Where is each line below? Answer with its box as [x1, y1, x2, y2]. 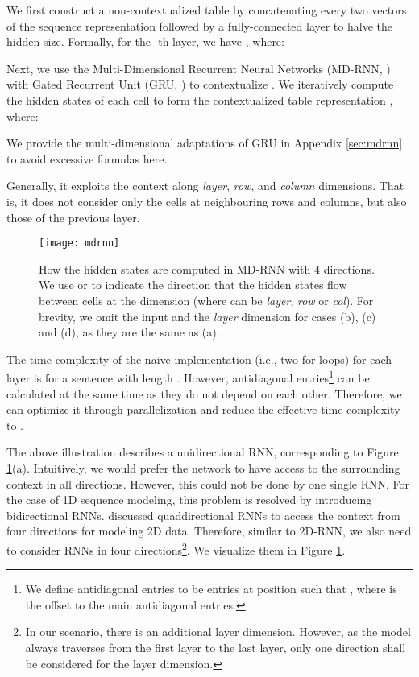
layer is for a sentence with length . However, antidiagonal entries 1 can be [6, 367, 370, 386]
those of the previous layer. [6, 208, 140, 225]
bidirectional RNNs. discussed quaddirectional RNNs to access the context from [6, 506, 400, 523]
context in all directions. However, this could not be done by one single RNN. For [6, 475, 410, 492]
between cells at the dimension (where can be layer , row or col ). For [39, 291, 374, 308]
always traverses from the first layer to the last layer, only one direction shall [25, 638, 406, 655]
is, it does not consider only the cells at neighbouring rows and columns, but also [6, 192, 407, 209]
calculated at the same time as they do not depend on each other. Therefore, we [6, 385, 402, 402]
